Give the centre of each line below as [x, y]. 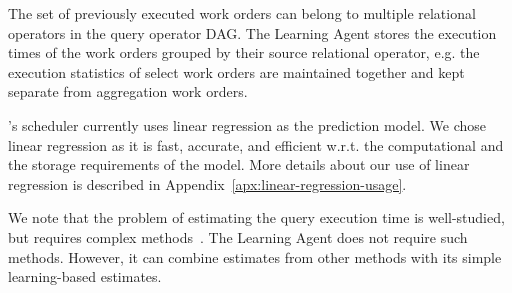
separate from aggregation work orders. [128, 91]
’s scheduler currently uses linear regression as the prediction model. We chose [247, 124]
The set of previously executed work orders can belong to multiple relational [242, 13]
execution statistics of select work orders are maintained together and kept [236, 71]
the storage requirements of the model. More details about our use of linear [239, 164]
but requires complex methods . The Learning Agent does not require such [238, 236]
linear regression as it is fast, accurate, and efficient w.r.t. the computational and [256, 144]
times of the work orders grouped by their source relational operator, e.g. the [244, 52]
